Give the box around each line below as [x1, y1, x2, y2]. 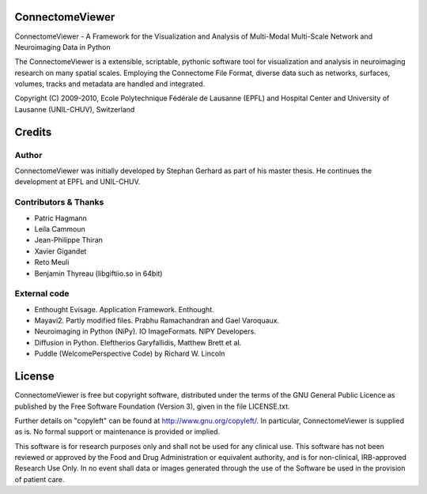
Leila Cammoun [34, 224, 86, 233]
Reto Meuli [34, 258, 70, 267]
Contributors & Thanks [14, 197, 104, 208]
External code [14, 288, 70, 300]
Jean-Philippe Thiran [34, 236, 103, 245]
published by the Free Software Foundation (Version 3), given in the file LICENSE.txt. [14, 402, 290, 411]
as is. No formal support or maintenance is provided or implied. [14, 427, 221, 436]
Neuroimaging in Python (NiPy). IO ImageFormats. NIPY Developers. [34, 326, 256, 336]
